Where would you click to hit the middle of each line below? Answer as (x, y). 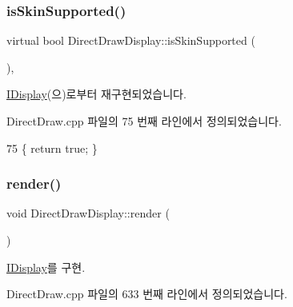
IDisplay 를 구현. (46, 267)
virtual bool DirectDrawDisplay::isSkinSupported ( (131, 40)
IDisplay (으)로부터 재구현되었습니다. (96, 94)
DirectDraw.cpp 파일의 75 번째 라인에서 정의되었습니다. (144, 121)
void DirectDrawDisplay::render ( (88, 213)
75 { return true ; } (52, 148)
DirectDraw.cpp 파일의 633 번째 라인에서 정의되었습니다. (147, 294)
